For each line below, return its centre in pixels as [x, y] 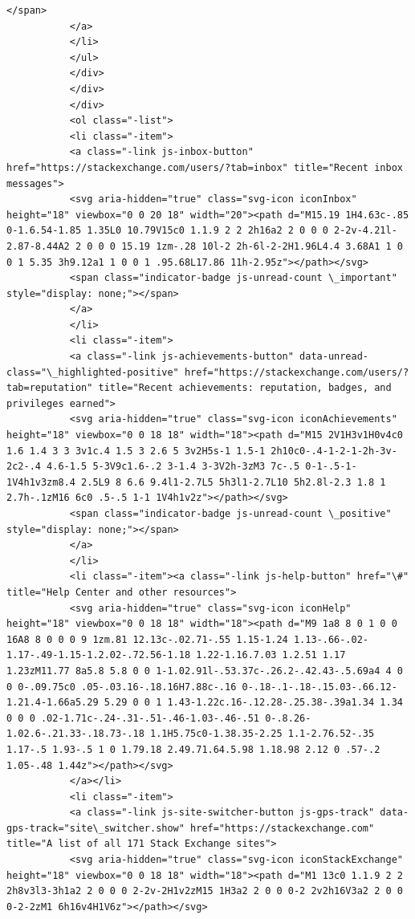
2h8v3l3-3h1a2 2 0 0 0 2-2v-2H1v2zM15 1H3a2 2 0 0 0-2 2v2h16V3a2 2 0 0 [205, 891]
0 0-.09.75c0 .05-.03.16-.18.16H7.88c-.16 [122, 687]
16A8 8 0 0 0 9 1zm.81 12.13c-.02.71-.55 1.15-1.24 [147, 639]
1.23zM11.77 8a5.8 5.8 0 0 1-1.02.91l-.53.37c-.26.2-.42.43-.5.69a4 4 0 [205, 671]
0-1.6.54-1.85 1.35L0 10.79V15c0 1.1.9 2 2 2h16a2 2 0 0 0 [167, 231]
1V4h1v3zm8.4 [41, 482]
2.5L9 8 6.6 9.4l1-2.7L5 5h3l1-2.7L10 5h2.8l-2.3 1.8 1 [234, 482]
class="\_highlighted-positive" [93, 372]
